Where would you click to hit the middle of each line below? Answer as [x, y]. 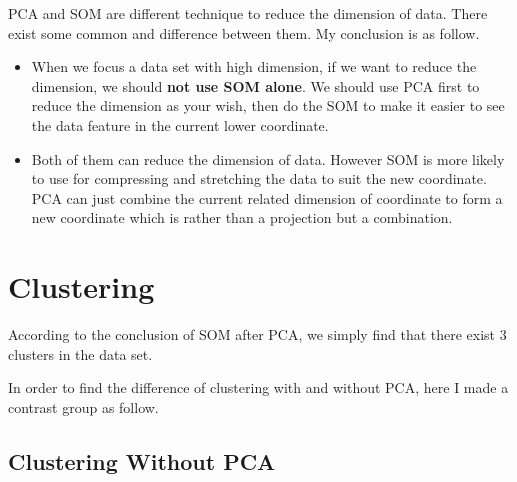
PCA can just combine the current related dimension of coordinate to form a [267, 197]
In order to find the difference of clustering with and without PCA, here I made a [258, 387]
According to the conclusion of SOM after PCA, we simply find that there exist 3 [257, 334]
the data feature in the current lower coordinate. [180, 124]
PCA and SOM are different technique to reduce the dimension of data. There [248, 13]
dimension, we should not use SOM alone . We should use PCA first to [255, 85]
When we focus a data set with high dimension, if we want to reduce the [254, 66]
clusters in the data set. [80, 353]
